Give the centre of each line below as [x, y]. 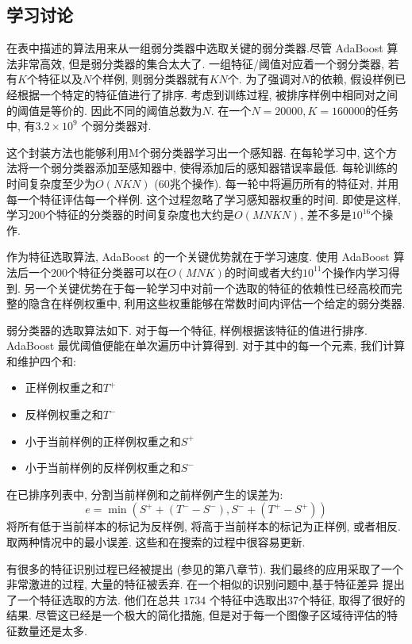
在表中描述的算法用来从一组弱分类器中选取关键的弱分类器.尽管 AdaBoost [195, 48]
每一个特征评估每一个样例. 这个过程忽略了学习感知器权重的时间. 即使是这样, [204, 199]
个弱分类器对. [116, 126]
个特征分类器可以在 [117, 272]
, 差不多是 [326, 215]
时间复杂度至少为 [51, 183]
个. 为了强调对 [264, 79]
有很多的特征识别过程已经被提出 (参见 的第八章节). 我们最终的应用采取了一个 [205, 568]
